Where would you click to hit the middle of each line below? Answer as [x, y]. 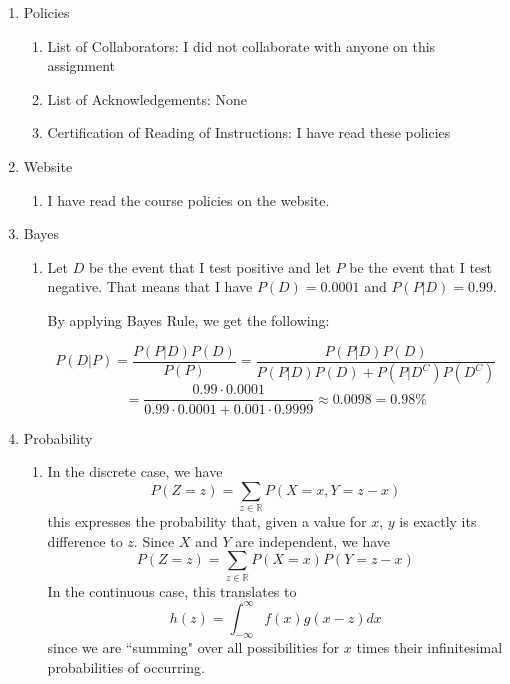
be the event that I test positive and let [209, 266]
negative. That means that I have [150, 286]
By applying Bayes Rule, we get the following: [188, 319]
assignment [81, 65]
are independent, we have [313, 540]
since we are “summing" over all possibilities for [193, 647]
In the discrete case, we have [135, 471]
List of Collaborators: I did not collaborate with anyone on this [241, 45]
